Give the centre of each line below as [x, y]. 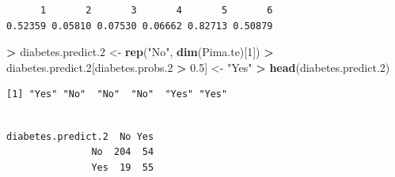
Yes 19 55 [123, 167]
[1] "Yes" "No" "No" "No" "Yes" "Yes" [117, 94]
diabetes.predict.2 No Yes [80, 136]
